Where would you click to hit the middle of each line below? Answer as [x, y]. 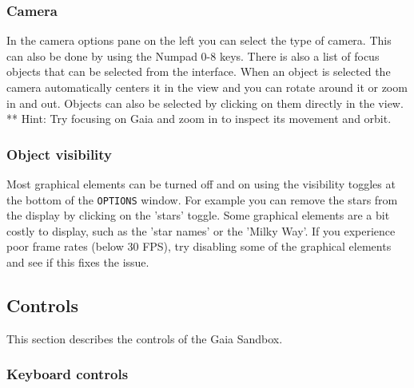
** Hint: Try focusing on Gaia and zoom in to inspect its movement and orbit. [199, 119]
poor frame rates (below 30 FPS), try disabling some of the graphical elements [199, 246]
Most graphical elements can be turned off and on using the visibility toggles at [201, 184]
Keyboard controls [68, 374]
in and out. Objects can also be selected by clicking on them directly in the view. [205, 103]
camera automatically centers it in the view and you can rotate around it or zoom [207, 87]
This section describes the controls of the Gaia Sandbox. [145, 338]
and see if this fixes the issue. [78, 262]
